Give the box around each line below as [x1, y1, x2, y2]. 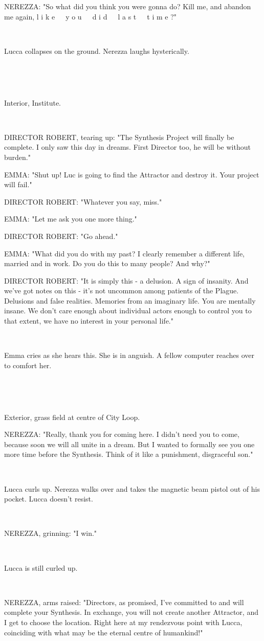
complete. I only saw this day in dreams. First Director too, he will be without [4, 142, 251, 152]
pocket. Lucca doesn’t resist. [4, 493, 93, 504]
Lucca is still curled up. [4, 562, 78, 573]
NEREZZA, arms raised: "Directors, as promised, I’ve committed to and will [4, 596, 244, 607]
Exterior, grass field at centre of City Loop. [4, 411, 140, 422]
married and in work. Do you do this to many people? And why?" [4, 258, 210, 269]
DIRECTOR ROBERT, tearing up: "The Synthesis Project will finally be [4, 131, 234, 142]
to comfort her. [4, 359, 52, 370]
